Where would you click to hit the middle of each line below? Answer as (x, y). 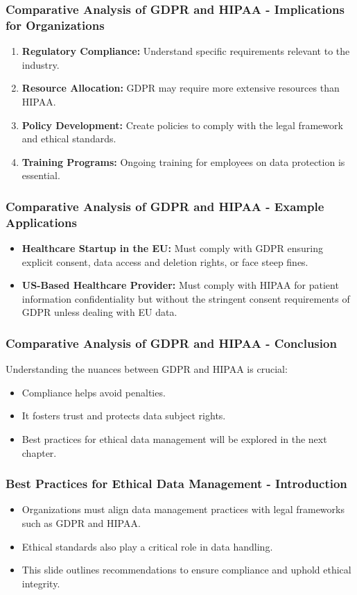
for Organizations (55, 25)
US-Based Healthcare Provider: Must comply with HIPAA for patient (180, 285)
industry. (41, 64)
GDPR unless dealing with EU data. (99, 312)
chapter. (39, 452)
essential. (41, 175)
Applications (41, 222)
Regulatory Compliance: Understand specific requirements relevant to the (186, 51)
